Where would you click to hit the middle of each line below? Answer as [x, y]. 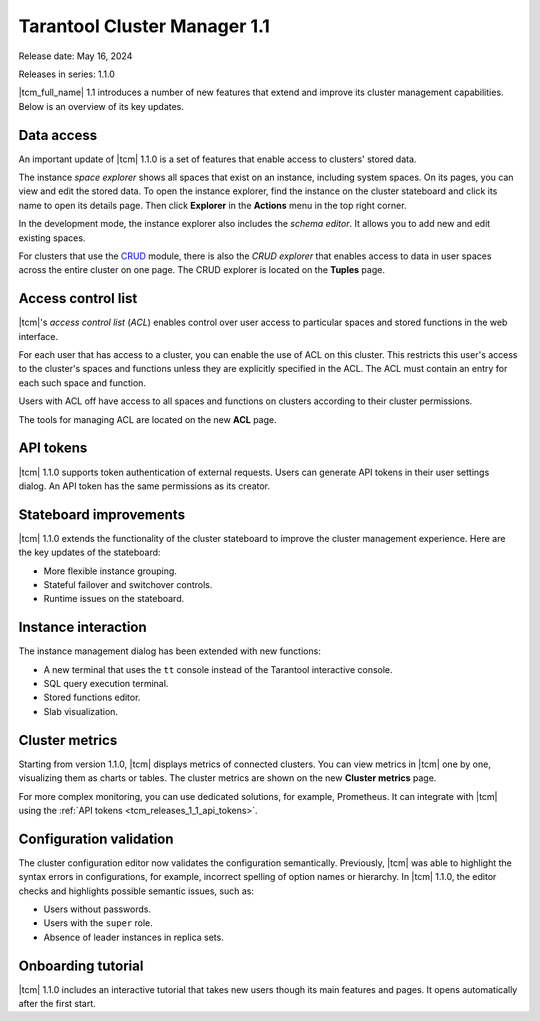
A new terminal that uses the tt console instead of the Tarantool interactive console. [218, 669]
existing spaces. [52, 237]
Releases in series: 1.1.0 [66, 74]
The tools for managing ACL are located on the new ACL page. [147, 419]
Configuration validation [96, 838]
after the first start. [57, 1004]
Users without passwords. [97, 909]
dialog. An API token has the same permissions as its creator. [144, 486]
